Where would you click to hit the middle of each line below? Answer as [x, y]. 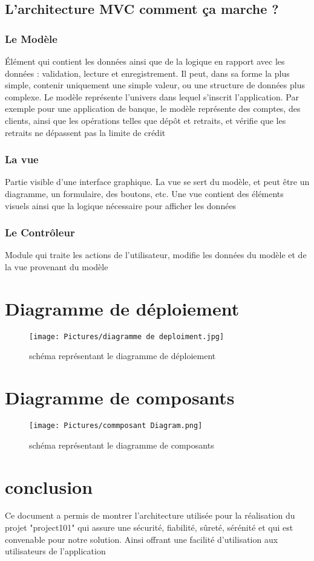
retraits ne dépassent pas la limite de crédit [85, 132]
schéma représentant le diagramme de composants [122, 445]
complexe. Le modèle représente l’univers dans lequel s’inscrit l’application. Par [152, 96]
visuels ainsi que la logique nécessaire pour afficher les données [121, 205]
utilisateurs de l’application [55, 551]
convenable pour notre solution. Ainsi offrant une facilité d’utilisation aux [142, 539]
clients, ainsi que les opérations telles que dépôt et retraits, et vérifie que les [146, 120]
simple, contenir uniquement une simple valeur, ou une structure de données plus [155, 85]
